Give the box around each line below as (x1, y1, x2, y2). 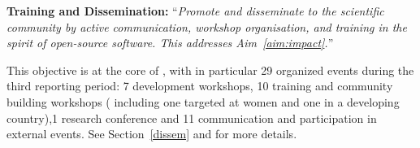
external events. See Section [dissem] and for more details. (6, 125, 297, 142)
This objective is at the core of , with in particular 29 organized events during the (6, 61, 414, 78)
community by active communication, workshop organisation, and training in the (6, 18, 407, 35)
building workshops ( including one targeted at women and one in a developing (6, 93, 400, 110)
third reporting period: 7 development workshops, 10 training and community (6, 77, 393, 94)
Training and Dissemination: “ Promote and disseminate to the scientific (6, 2, 384, 19)
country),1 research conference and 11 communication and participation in (6, 109, 377, 126)
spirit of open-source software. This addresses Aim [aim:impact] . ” (6, 34, 334, 51)
